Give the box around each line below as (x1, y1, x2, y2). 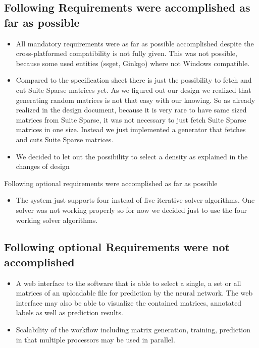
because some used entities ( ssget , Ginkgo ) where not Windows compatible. (16, 57, 250, 68)
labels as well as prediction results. (16, 307, 123, 318)
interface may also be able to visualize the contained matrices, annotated (16, 297, 242, 308)
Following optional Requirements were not (4, 239, 230, 255)
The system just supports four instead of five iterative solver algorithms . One (16, 195, 255, 205)
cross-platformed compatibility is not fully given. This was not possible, (16, 48, 237, 59)
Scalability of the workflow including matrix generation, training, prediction (16, 324, 251, 335)
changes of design (16, 161, 70, 171)
